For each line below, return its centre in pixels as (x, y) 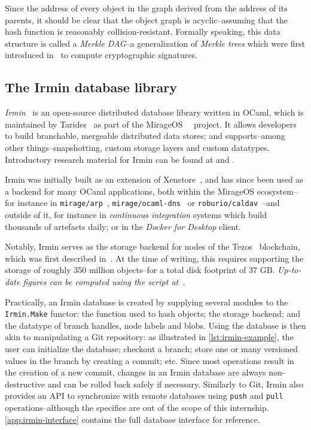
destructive (25, 384)
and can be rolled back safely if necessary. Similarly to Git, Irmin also (176, 384)
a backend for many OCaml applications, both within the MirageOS (130, 191)
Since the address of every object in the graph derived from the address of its (146, 8)
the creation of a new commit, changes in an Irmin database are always (135, 372)
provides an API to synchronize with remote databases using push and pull (144, 396)
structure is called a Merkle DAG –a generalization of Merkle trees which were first (155, 43)
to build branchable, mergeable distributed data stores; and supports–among (145, 136)
